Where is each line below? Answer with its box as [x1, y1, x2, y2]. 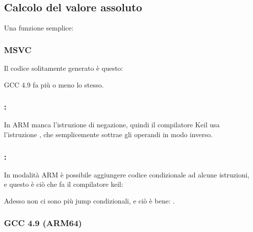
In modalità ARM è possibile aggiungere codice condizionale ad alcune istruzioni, [4, 169, 250, 179]
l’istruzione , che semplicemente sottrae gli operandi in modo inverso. [4, 129, 213, 140]
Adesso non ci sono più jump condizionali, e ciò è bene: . [4, 196, 175, 206]
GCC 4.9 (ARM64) [4, 216, 82, 229]
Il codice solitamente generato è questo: [4, 63, 123, 73]
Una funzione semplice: [4, 23, 73, 33]
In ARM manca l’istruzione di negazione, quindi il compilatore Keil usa [4, 119, 220, 130]
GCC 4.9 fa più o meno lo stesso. [4, 79, 104, 89]
